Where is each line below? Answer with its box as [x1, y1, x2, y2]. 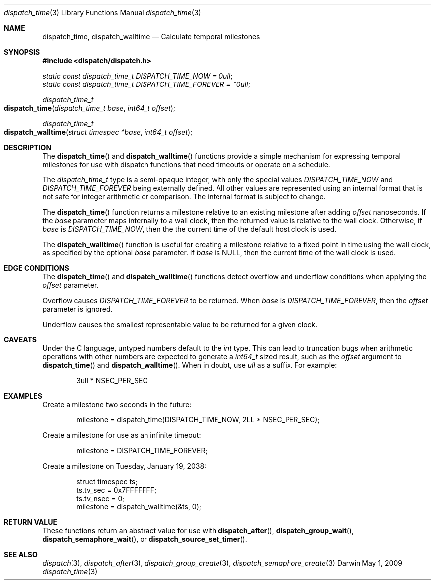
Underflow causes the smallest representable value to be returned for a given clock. [42, 320, 318, 329]
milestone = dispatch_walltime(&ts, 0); [76, 502, 202, 511]
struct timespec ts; [76, 477, 138, 486]
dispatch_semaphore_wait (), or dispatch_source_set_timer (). [42, 535, 247, 543]
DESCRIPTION [4, 143, 52, 152]
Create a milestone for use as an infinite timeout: [42, 431, 201, 439]
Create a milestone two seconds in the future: [42, 400, 192, 409]
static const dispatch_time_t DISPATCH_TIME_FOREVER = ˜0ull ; [42, 80, 250, 88]
